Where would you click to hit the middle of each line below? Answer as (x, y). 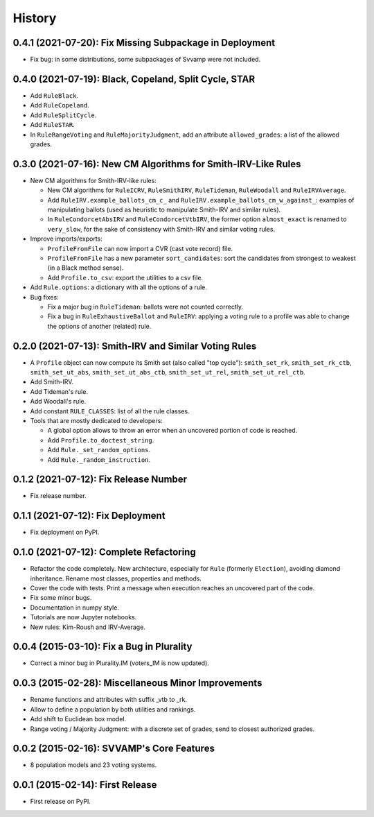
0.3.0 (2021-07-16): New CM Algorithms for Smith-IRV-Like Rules (157, 164)
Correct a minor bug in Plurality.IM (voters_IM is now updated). (119, 663)
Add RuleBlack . (54, 95)
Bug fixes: (44, 297)
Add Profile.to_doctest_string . (101, 440)
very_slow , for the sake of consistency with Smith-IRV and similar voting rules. (161, 229)
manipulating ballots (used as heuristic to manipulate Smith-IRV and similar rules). (164, 209)
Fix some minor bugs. (61, 598)
